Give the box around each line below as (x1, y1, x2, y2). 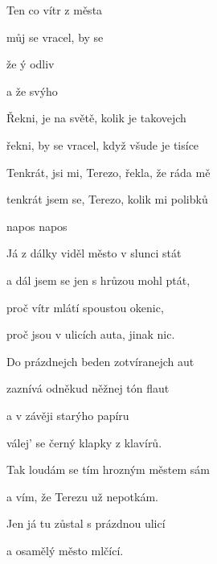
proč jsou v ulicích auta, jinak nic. (6, 326, 175, 343)
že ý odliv (6, 56, 55, 72)
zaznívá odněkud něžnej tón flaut (6, 380, 170, 397)
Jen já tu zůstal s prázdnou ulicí (6, 515, 166, 532)
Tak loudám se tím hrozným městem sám (6, 461, 210, 478)
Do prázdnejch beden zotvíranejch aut (6, 352, 194, 369)
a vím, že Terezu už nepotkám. (6, 488, 159, 504)
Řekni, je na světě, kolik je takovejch (6, 109, 186, 126)
